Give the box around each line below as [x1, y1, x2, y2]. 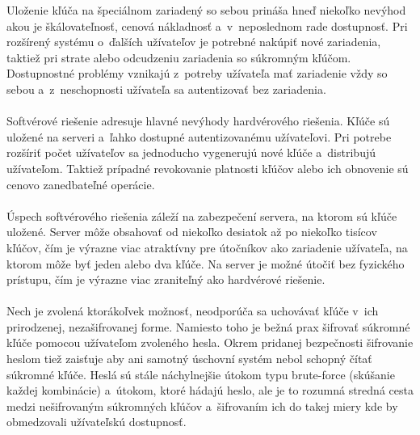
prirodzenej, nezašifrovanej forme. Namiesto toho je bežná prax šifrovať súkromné [6, 318, 410, 335]
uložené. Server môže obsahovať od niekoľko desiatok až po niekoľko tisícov [6, 223, 377, 240]
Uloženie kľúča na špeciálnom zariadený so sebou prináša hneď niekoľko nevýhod [6, 2, 406, 18]
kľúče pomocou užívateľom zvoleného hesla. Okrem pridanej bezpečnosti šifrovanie [6, 334, 414, 351]
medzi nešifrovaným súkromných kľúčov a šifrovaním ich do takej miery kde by [6, 397, 398, 414]
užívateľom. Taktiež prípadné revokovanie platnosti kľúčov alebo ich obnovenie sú [6, 159, 409, 176]
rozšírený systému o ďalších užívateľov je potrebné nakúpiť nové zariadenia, [6, 33, 381, 50]
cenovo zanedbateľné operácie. [6, 175, 155, 192]
